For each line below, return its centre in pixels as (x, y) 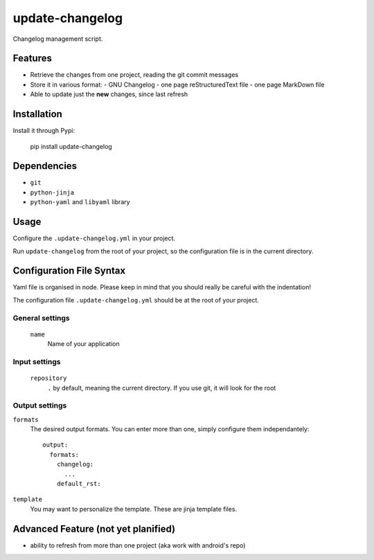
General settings (42, 318)
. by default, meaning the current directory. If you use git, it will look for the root (162, 388)
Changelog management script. (58, 39)
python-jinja (52, 192)
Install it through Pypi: (44, 131)
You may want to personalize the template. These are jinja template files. (134, 509)
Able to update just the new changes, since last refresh (109, 94)
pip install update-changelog (71, 146)
